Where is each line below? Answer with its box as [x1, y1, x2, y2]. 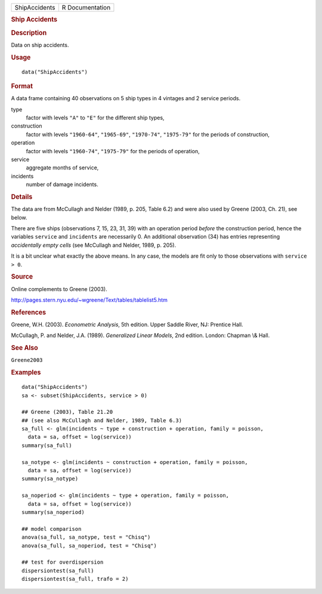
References [11, 308, 47, 316]
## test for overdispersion [21, 559, 104, 566]
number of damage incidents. [26, 181, 98, 188]
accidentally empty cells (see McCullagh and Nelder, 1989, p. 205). [11, 242, 177, 249]
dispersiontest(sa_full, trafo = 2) [21, 576, 129, 583]
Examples [11, 369, 41, 377]
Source [11, 273, 33, 281]
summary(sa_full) [21, 442, 72, 448]
